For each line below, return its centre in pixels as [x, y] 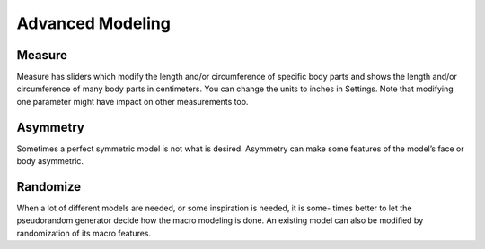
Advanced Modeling [93, 23]
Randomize [49, 187]
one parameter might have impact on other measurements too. [132, 101]
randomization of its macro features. [84, 233]
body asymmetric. [50, 161]
